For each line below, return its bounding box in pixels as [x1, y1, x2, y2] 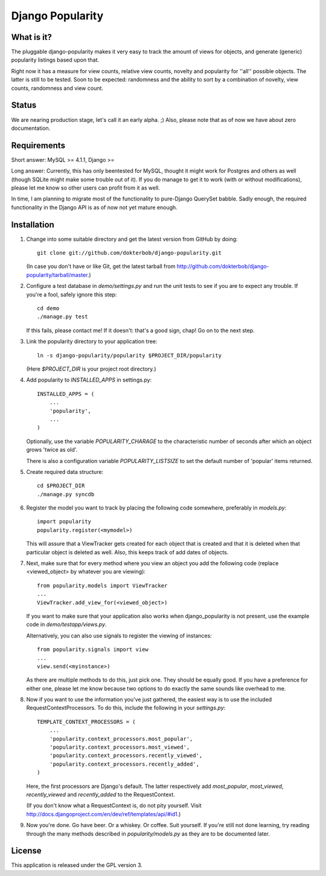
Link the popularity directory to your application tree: [26, 338, 158, 345]
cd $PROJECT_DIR [37, 482, 85, 489]
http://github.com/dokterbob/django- [176, 263, 270, 270]
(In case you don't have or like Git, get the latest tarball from [26, 263, 176, 270]
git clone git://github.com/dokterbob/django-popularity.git [37, 249, 222, 257]
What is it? [11, 32, 53, 42]
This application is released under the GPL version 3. [11, 862, 143, 869]
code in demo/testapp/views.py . [26, 621, 107, 628]
